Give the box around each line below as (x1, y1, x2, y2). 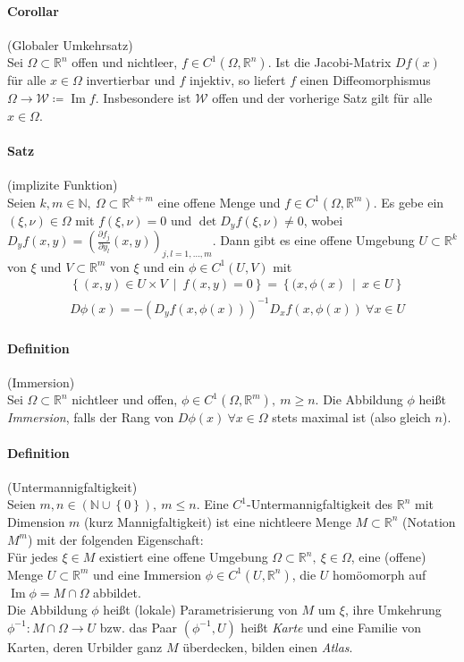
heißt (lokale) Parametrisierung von (103, 600, 298, 619)
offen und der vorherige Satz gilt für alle (212, 88, 433, 106)
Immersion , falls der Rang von (7, 408, 174, 427)
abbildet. (93, 582, 141, 601)
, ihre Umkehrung (344, 600, 442, 619)
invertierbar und (86, 71, 175, 89)
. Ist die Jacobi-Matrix (267, 53, 392, 72)
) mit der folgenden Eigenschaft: (27, 530, 204, 548)
